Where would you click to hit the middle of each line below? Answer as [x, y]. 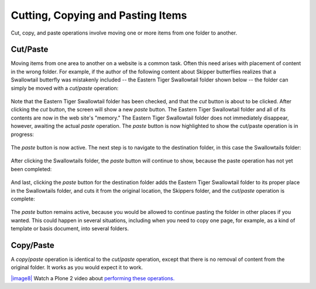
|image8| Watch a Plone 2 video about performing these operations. [93, 278]
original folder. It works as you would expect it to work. [77, 267]
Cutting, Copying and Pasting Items [99, 15]
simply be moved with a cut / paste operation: [65, 88]
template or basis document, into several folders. [70, 229]
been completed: [31, 169]
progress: [23, 134]
